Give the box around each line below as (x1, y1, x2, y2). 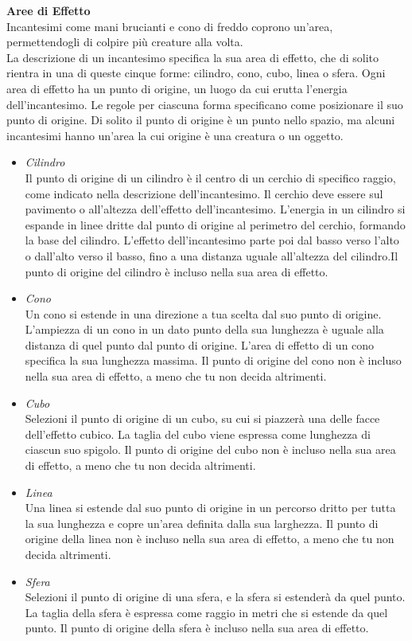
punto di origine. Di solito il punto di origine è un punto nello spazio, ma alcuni (6, 111, 395, 128)
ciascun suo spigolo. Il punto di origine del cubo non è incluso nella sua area (25, 441, 396, 458)
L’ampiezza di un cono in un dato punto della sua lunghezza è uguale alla (25, 321, 384, 338)
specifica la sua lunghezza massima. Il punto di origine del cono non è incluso (25, 352, 402, 369)
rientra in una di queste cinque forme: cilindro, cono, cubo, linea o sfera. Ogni (6, 64, 386, 81)
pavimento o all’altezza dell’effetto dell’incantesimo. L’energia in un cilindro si (25, 201, 406, 217)
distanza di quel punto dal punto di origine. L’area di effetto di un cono (25, 336, 375, 353)
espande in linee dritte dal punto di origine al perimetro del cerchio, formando (25, 216, 406, 233)
